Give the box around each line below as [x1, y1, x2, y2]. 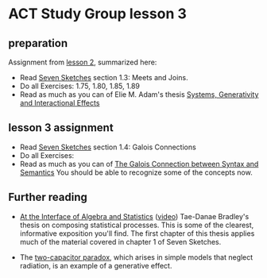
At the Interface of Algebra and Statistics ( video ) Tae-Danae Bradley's [19, 211, 250, 221]
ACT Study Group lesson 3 [8, 5, 187, 23]
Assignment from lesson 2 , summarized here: [8, 57, 157, 67]
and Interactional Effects [19, 98, 100, 107]
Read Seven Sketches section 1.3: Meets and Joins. [19, 73, 188, 82]
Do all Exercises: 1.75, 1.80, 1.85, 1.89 [19, 81, 141, 91]
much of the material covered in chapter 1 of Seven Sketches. [19, 237, 222, 246]
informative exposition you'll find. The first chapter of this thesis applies [19, 228, 255, 238]
